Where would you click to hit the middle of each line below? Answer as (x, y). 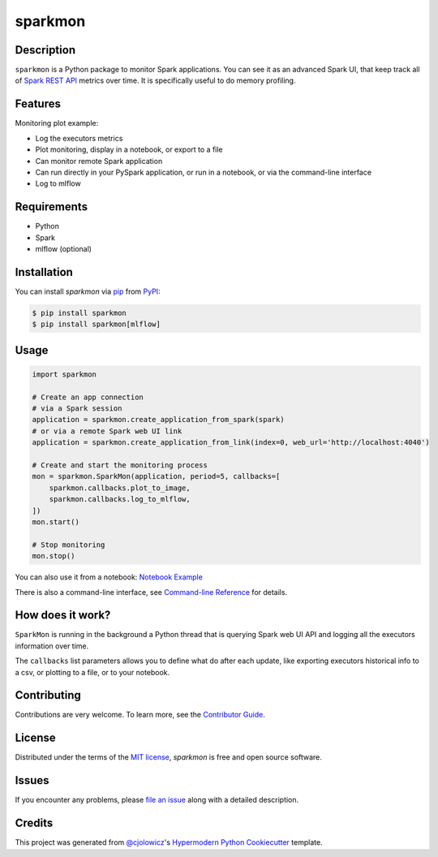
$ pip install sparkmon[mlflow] (97, 324)
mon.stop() (54, 556)
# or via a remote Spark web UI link (107, 431)
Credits (34, 823)
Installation (44, 272)
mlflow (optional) (64, 249)
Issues (32, 780)
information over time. (52, 646)
